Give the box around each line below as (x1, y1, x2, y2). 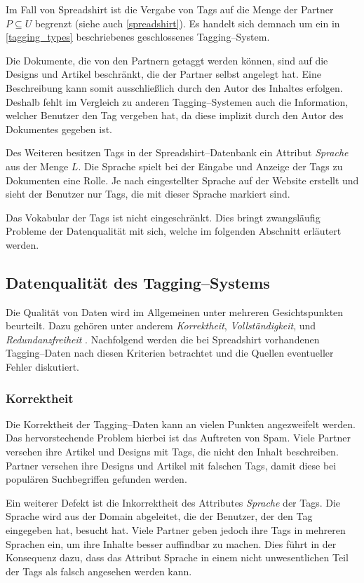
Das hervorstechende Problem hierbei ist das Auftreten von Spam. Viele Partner (6, 430, 351, 445)
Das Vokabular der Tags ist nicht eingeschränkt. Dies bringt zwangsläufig (6, 210, 321, 224)
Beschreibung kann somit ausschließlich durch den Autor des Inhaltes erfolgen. (6, 80, 343, 95)
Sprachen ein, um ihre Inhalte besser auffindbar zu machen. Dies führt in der (6, 536, 337, 551)
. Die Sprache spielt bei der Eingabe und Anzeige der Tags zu (78, 158, 343, 173)
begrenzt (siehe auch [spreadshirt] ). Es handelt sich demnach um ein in (34, 15, 340, 30)
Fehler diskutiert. (6, 359, 79, 374)
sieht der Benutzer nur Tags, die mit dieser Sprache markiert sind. (6, 186, 290, 201)
